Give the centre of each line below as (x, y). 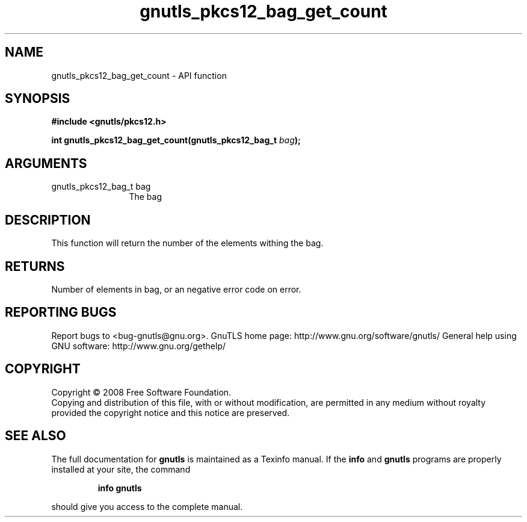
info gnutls (120, 488)
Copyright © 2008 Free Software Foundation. (141, 392)
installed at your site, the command (121, 469)
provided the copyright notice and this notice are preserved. (171, 412)
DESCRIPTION (48, 220)
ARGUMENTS (46, 163)
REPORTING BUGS (61, 312)
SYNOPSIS (38, 99)
